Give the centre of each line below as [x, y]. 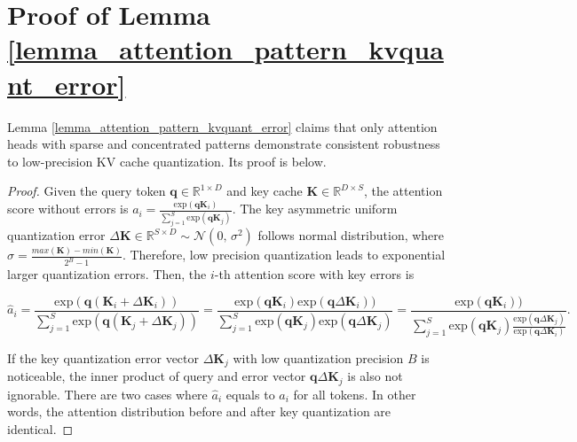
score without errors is [68, 209]
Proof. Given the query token [87, 191]
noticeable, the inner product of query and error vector [157, 376]
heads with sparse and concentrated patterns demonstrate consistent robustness [224, 144]
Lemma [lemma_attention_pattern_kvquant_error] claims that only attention [222, 126]
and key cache [265, 191]
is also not [375, 376]
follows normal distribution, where [351, 235]
